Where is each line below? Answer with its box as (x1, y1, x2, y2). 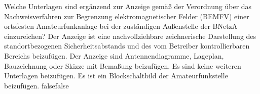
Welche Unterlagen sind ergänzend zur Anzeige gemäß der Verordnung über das (4, 1, 252, 11)
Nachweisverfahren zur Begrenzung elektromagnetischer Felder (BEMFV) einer (4, 11, 249, 21)
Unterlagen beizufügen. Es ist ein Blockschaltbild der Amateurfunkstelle (4, 70, 228, 81)
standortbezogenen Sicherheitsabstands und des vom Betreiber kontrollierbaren (4, 40, 250, 51)
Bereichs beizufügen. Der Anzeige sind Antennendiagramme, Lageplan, (4, 50, 224, 61)
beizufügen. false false (4, 80, 69, 90)
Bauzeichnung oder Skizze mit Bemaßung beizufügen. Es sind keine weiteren (4, 60, 241, 71)
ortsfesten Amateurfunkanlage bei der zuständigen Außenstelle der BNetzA (4, 21, 238, 31)
